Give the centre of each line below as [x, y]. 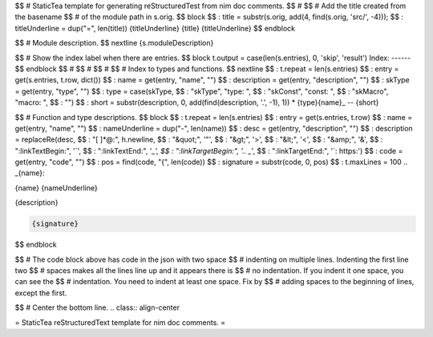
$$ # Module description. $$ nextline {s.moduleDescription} [114, 43]
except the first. [41, 293]
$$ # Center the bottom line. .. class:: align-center [97, 307]
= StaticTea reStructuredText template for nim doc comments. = [120, 322]
